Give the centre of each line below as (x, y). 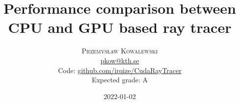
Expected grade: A (120, 80)
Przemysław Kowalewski (120, 51)
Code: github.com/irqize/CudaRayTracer (120, 70)
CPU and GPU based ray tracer (120, 27)
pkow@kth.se (120, 60)
